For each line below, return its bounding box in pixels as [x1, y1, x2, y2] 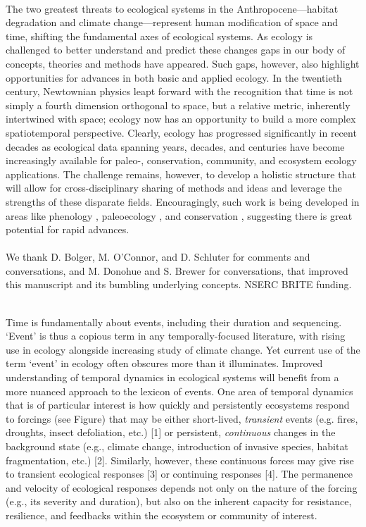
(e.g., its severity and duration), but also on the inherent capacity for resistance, [6, 494, 352, 509]
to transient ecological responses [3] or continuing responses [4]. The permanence [6, 466, 353, 481]
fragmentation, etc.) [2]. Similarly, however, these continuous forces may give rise [6, 452, 354, 467]
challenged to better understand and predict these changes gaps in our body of [6, 42, 346, 57]
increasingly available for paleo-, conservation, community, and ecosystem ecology [6, 153, 357, 168]
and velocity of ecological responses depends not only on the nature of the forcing [6, 480, 358, 495]
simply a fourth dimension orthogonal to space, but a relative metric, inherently [6, 97, 351, 112]
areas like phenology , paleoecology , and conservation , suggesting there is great [6, 208, 353, 223]
